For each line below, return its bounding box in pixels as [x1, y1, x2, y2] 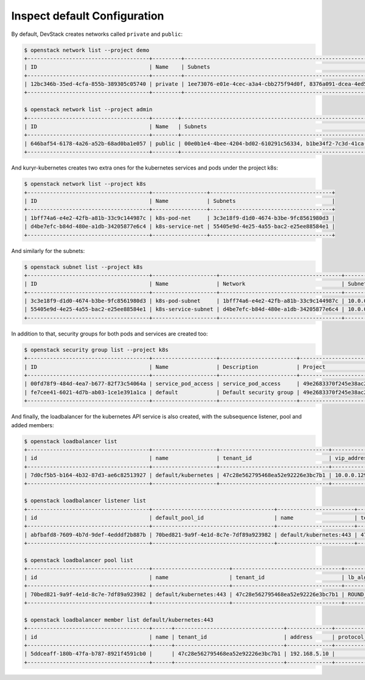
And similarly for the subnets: [11, 247, 85, 255]
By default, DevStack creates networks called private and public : [11, 30, 183, 38]
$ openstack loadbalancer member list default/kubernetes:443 [24, 616, 214, 623]
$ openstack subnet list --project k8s [24, 263, 143, 270]
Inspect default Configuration [11, 9, 164, 22]
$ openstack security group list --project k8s [24, 346, 169, 353]
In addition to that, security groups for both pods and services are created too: [11, 330, 208, 337]
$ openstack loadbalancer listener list [24, 497, 146, 504]
